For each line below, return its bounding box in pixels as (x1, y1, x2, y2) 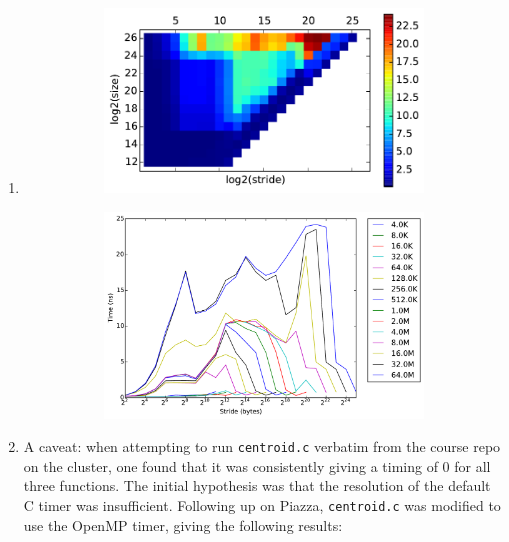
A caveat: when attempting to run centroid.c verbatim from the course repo (23, 436, 501, 457)
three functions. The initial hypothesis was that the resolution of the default (23, 475, 491, 496)
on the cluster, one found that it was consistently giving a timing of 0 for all (23, 455, 491, 476)
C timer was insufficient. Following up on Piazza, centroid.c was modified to (23, 494, 501, 515)
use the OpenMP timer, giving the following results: (23, 514, 343, 535)
